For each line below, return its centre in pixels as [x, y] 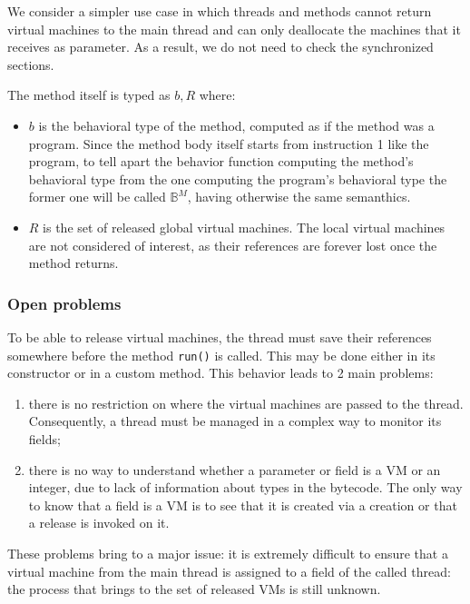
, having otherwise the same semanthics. [299, 197]
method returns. [73, 263]
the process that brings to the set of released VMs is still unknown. [194, 589]
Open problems [64, 303]
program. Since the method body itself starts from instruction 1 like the [229, 143]
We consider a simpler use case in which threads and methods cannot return [220, 11]
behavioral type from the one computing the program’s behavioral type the [238, 178]
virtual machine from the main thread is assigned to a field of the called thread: [229, 571]
